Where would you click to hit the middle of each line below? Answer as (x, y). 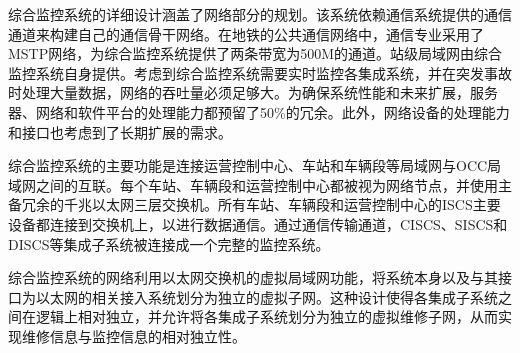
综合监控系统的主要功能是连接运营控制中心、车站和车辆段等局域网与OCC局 (255, 165)
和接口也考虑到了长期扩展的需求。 (120, 131)
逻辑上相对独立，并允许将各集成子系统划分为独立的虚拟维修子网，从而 (266, 316)
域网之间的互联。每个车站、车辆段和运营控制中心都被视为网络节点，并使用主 (260, 184)
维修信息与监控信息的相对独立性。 (133, 335)
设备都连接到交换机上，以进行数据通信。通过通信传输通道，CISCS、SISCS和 (258, 223)
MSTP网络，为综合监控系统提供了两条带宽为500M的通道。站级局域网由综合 (255, 53)
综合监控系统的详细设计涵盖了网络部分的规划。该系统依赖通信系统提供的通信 (260, 14)
